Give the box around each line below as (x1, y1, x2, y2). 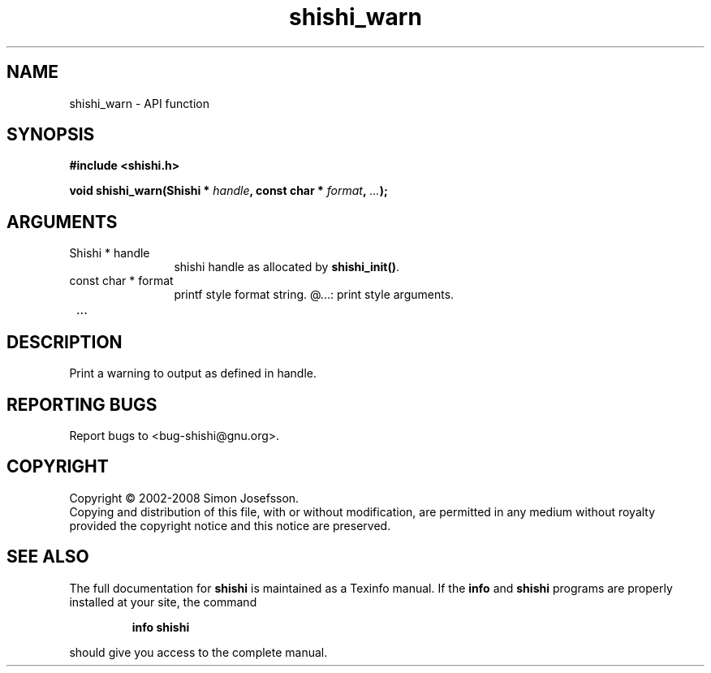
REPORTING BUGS (6, 394, 157, 415)
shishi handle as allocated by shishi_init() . (174, 260, 399, 274)
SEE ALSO (6, 546, 89, 567)
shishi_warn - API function (69, 96, 209, 110)
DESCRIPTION (6, 331, 123, 352)
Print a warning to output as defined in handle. (69, 366, 317, 381)
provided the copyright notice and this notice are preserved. (69, 518, 391, 533)
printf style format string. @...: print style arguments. (174, 287, 455, 302)
